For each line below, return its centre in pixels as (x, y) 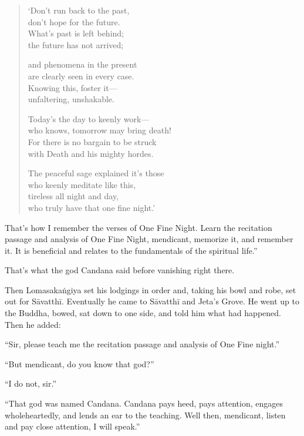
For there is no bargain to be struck (92, 141)
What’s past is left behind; (76, 33)
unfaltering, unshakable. (71, 99)
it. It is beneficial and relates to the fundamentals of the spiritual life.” (131, 250)
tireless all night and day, (73, 196)
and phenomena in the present (82, 64)
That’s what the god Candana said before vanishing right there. (120, 270)
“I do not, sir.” (31, 383)
